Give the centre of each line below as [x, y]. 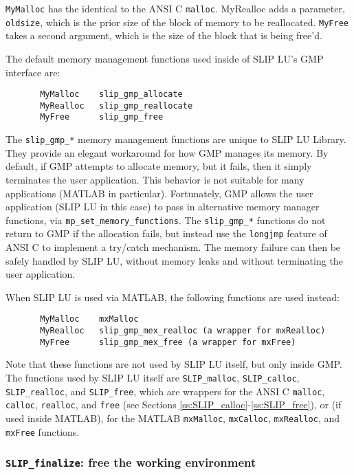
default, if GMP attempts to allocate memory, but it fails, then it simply [159, 166]
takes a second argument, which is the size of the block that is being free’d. [164, 35]
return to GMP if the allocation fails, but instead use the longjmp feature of [166, 233]
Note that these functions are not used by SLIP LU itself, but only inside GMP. [174, 364]
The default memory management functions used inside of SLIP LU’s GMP [165, 58]
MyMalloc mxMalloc [89, 319]
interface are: [33, 72]
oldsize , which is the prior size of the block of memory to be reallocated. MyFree [177, 22]
